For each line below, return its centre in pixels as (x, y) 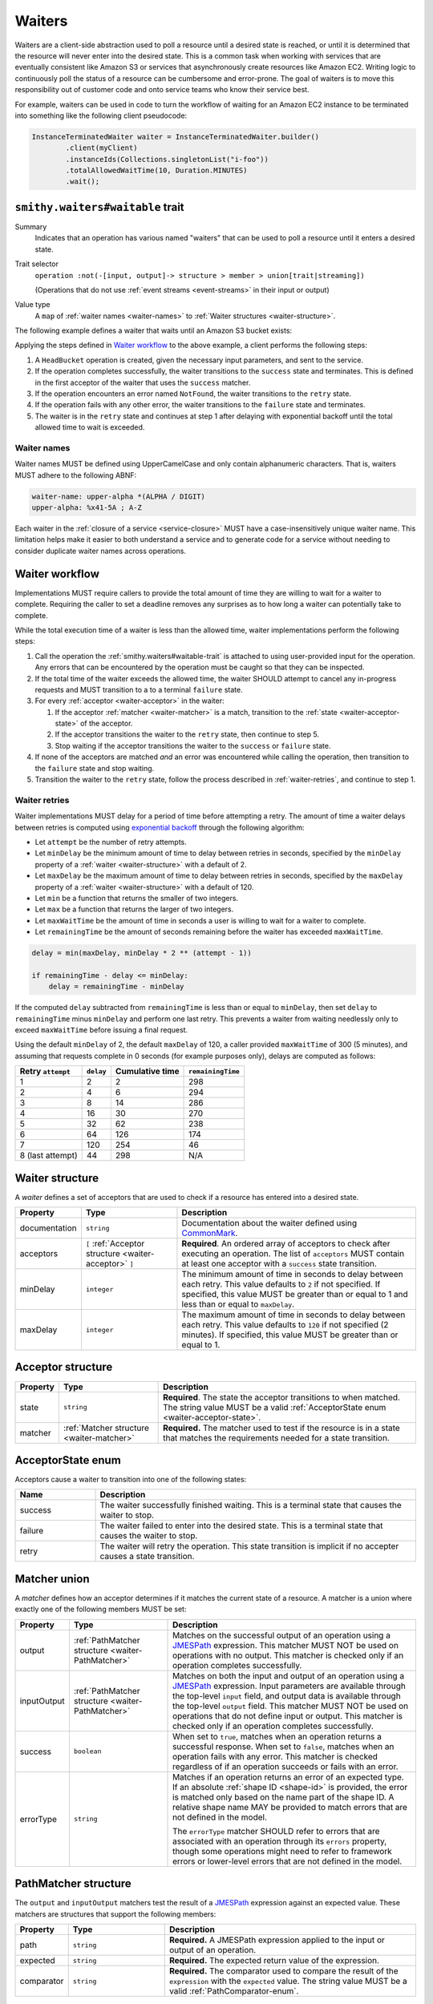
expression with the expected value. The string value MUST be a (288, 1982)
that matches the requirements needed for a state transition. (277, 1437)
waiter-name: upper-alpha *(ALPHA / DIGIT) (119, 496)
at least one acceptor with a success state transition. (279, 1264)
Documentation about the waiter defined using (269, 1223)
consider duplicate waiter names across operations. (100, 551)
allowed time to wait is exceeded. (90, 427)
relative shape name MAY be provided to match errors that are (290, 1807)
